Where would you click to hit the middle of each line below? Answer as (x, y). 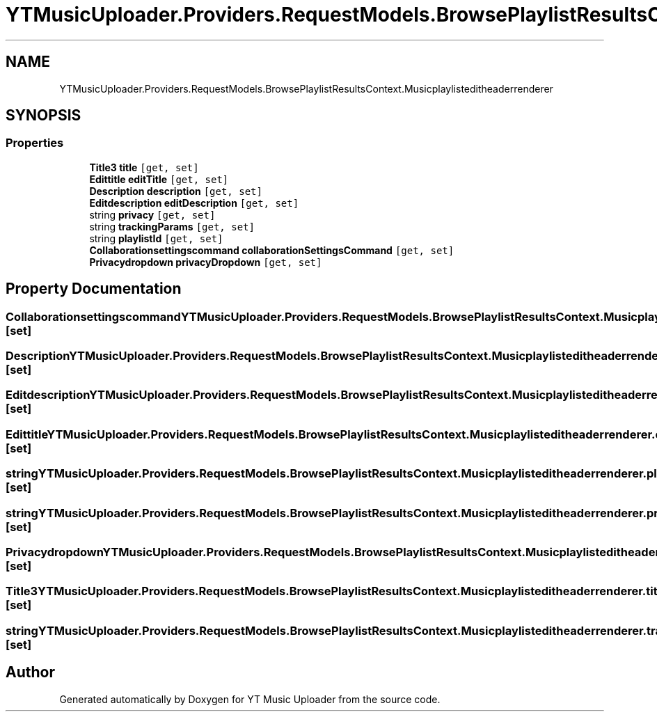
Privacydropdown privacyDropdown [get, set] (206, 262)
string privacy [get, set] (152, 214)
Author (30, 672)
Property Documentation (94, 289)
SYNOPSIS (43, 116)
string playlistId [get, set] (156, 238)
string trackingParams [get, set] (172, 226)
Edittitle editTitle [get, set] (159, 179)
